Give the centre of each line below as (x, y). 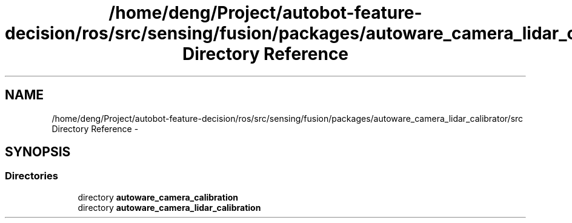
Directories (32, 176)
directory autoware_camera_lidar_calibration (169, 207)
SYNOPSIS (38, 152)
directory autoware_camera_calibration (158, 197)
